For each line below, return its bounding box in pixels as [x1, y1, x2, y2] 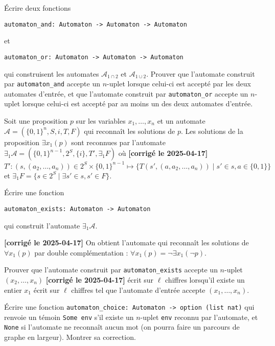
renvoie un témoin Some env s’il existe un [4, 311, 134, 322]
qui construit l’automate [4, 220, 80, 230]
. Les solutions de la [180, 125, 243, 136]
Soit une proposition [4, 116, 68, 126]
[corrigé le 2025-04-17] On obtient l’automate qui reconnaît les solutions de [4, 237, 249, 248]
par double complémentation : [34, 247, 128, 258]
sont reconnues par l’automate [71, 136, 166, 147]
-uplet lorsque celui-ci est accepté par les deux [107, 78, 251, 89]
